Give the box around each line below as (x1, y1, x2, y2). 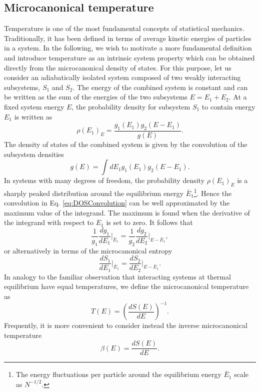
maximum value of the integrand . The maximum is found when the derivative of (4, 207, 250, 217)
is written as (14, 111, 52, 121)
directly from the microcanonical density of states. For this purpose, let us (4, 62, 231, 72)
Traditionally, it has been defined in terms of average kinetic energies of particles (4, 32, 251, 43)
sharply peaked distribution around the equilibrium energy (4, 187, 183, 198)
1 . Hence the (193, 186, 232, 198)
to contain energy (201, 101, 255, 111)
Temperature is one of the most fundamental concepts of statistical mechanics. (4, 23, 244, 33)
